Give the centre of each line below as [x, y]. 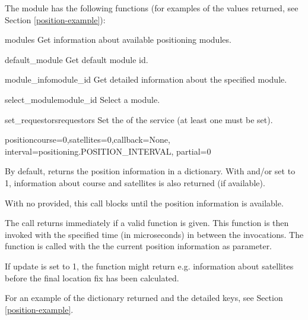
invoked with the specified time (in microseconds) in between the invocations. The [154, 234]
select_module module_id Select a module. [82, 99]
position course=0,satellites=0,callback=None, [88, 139]
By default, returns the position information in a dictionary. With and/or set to [150, 171]
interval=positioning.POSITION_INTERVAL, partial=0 [108, 151]
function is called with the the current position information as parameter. [139, 246]
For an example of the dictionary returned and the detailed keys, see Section [144, 298]
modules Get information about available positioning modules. [118, 40]
